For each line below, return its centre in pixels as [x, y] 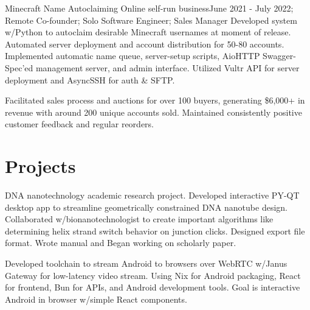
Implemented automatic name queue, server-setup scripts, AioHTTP [133, 56]
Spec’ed [19, 67]
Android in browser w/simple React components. [96, 299]
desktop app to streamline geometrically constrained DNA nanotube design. [146, 207]
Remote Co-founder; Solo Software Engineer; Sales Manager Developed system [151, 20]
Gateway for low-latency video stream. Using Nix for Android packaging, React [153, 275]
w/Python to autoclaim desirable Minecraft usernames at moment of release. [148, 32]
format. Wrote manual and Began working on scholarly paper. [121, 243]
